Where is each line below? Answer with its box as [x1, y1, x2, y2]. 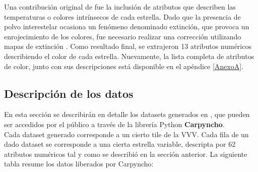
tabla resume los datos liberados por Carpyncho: [4, 158, 154, 169]
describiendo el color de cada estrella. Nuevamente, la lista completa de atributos [4, 50, 254, 61]
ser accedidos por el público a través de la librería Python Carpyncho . [4, 119, 225, 129]
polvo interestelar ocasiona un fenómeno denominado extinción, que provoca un [4, 21, 249, 32]
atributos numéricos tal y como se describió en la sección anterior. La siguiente [4, 148, 247, 159]
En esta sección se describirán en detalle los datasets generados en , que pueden [4, 109, 250, 120]
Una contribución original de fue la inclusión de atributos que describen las [4, 2, 236, 12]
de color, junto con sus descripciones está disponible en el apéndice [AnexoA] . [4, 61, 244, 71]
